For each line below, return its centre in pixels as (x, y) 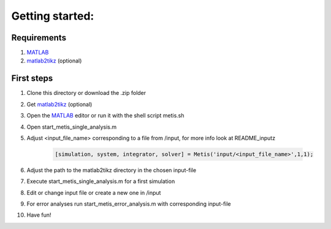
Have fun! (39, 215)
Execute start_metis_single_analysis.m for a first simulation (101, 181)
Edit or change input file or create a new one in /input (94, 192)
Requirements (39, 38)
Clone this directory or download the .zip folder (86, 93)
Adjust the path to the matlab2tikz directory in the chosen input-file (111, 170)
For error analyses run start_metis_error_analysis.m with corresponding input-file (129, 204)
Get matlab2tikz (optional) (59, 104)
